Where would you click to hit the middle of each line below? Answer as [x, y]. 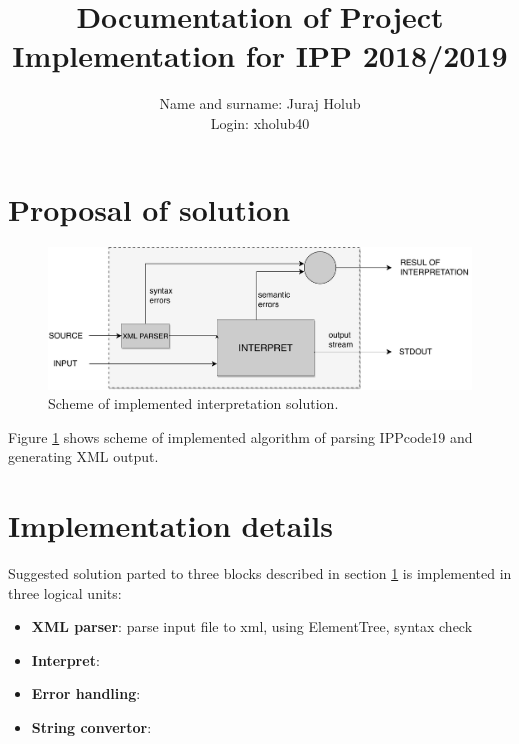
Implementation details [170, 525]
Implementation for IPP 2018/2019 [260, 55]
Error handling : [86, 693]
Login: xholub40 [260, 122]
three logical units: [65, 592]
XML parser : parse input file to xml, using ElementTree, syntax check [252, 626]
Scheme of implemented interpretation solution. [193, 403]
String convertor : [91, 727]
